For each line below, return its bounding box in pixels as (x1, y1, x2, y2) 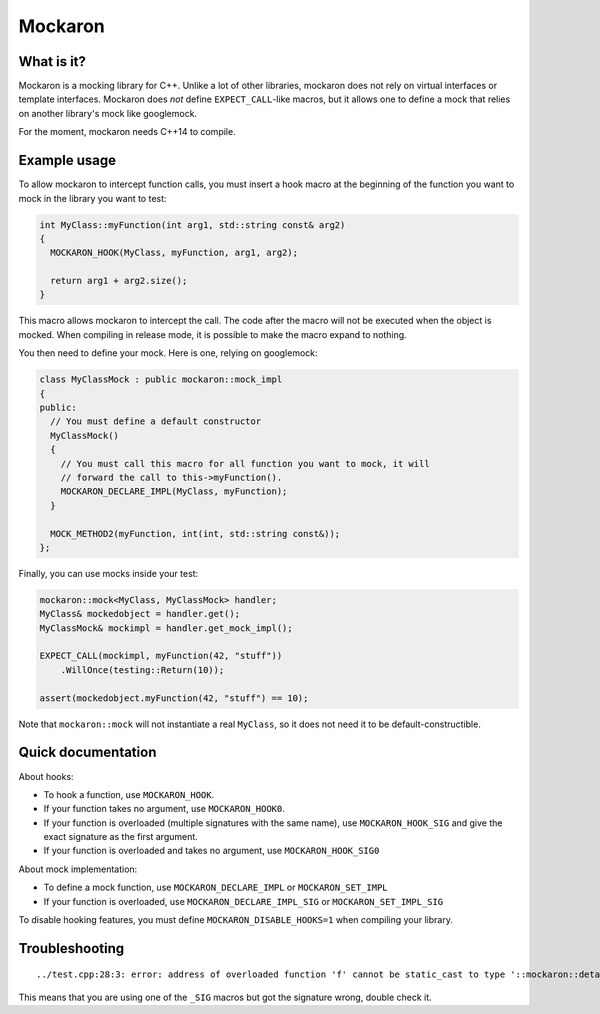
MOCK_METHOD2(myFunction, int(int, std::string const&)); (50, 528, 341, 539)
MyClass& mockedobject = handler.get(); (39, 608, 240, 620)
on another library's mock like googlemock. (18, 107, 198, 119)
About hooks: (18, 770, 74, 782)
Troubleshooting (18, 940, 125, 957)
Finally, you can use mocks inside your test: (18, 567, 199, 579)
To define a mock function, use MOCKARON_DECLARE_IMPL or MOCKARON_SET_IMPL (43, 881, 388, 894)
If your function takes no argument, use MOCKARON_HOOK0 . (43, 803, 285, 815)
